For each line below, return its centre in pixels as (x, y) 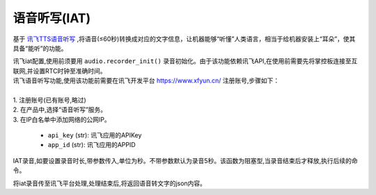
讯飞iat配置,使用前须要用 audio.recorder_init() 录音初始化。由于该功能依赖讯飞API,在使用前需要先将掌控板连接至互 (185, 61)
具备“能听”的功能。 (40, 48)
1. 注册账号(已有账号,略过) (49, 100)
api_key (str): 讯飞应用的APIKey (95, 135)
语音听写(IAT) (52, 18)
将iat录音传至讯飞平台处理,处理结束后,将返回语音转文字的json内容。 (110, 183)
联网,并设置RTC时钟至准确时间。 (60, 71)
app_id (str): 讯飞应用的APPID (92, 145)
